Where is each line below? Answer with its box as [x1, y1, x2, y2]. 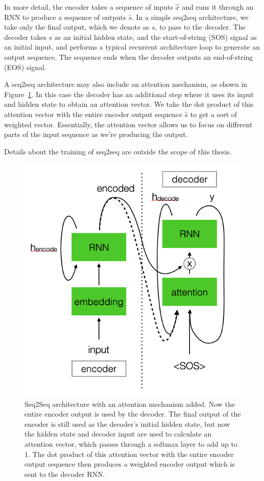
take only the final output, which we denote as [4, 21, 150, 32]
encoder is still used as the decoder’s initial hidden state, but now [25, 418, 230, 429]
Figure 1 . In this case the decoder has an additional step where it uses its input [4, 88, 254, 99]
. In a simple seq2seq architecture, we [132, 11, 249, 22]
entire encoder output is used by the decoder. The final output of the [25, 408, 241, 419]
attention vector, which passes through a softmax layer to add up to [25, 439, 237, 449]
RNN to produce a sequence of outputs [4, 11, 126, 22]
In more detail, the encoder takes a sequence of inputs [4, 2, 173, 12]
